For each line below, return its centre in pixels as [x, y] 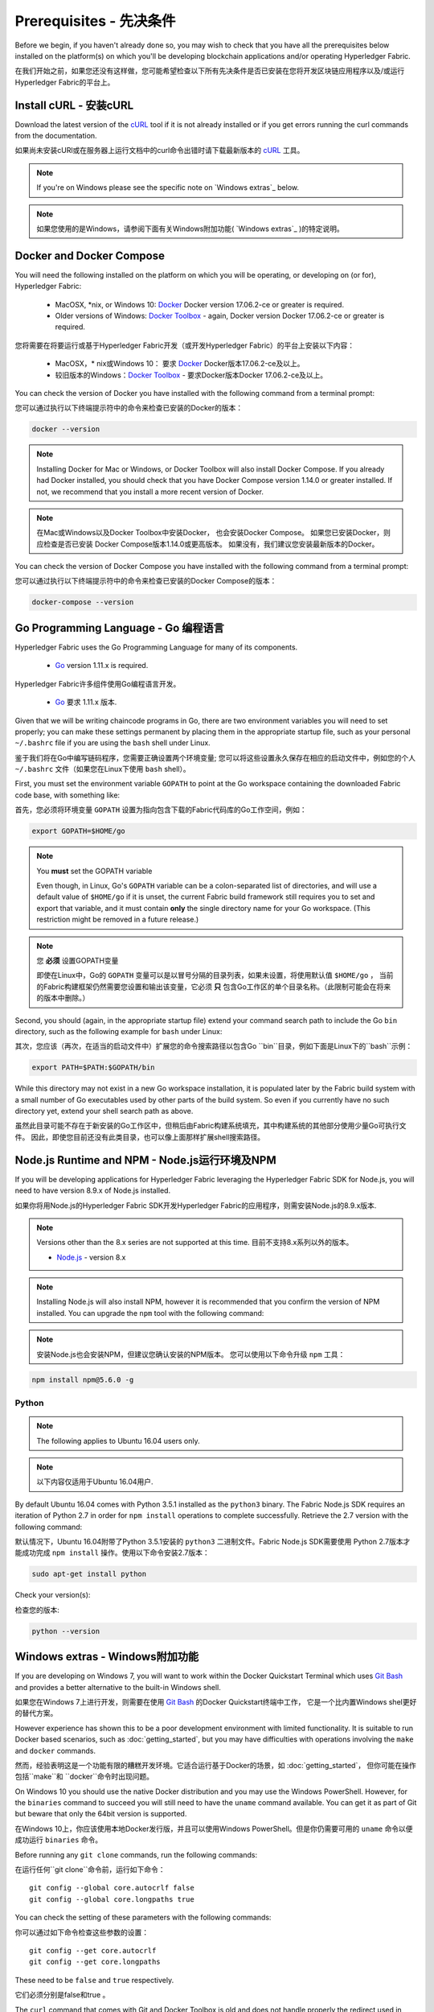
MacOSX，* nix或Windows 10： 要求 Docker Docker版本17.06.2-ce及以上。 [180, 364]
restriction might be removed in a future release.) [118, 919]
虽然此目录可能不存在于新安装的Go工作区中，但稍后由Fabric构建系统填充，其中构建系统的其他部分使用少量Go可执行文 [211, 1126]
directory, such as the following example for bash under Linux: [119, 1031]
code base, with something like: [68, 795]
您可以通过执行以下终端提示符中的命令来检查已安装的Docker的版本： [129, 408]
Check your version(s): [53, 1595]
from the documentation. [56, 136]
